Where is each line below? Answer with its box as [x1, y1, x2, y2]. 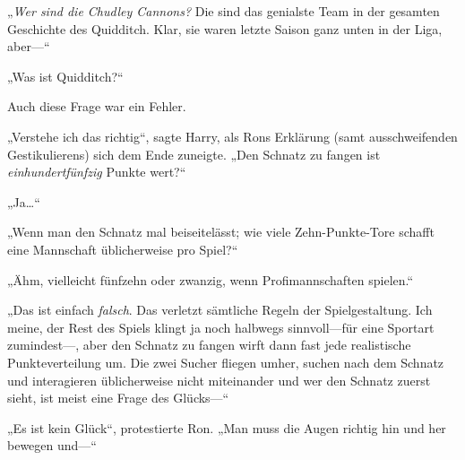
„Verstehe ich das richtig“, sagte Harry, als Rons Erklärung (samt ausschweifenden [7, 126, 458, 145]
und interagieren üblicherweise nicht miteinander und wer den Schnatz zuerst [7, 370, 431, 389]
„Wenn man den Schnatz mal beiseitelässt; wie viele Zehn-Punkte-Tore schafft [7, 222, 435, 241]
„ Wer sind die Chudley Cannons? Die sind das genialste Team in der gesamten [7, 2, 440, 20]
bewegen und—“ [7, 436, 97, 455]
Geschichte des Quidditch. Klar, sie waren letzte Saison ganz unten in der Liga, [7, 19, 443, 38]
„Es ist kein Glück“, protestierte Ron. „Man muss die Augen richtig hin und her [7, 418, 446, 437]
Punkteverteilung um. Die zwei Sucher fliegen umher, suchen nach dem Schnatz [7, 352, 444, 371]
